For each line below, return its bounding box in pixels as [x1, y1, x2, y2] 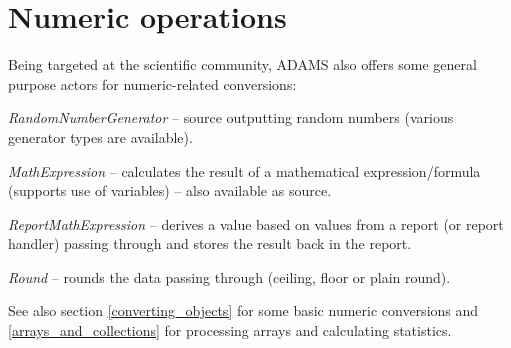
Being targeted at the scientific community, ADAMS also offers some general [8, 54, 477, 75]
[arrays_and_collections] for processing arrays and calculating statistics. [8, 320, 452, 341]
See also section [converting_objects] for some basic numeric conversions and [8, 300, 479, 321]
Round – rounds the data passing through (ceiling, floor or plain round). [8, 266, 451, 287]
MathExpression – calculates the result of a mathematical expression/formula [8, 160, 481, 181]
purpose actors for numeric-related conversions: [8, 73, 297, 94]
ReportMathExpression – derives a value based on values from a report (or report [8, 213, 504, 234]
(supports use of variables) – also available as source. [8, 180, 332, 201]
